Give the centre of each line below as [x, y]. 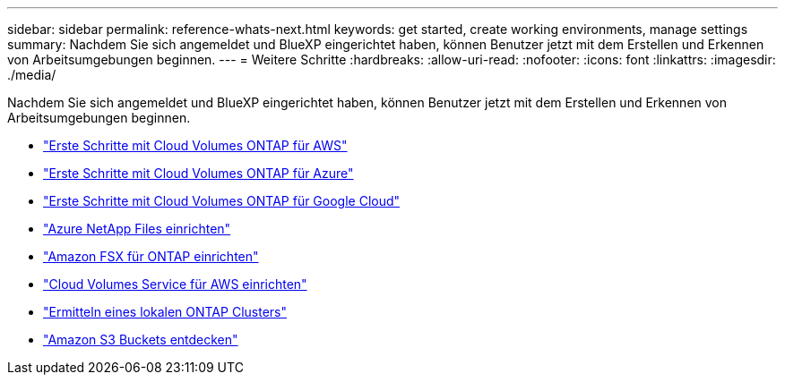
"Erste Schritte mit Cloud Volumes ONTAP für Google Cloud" [222, 201]
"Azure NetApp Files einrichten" [137, 229]
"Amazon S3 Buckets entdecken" [141, 340]
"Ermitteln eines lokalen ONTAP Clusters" [165, 312]
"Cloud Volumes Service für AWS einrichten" [175, 284]
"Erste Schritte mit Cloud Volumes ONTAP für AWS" [195, 145]
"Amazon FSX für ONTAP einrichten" [151, 256]
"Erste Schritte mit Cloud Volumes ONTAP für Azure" [198, 173]
